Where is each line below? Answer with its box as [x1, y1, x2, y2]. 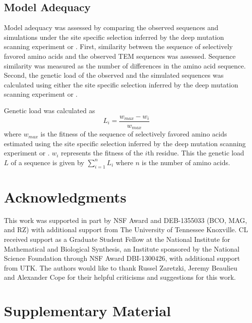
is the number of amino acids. [142, 157, 230, 167]
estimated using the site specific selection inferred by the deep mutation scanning [4, 138, 246, 148]
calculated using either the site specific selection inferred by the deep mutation [4, 79, 238, 89]
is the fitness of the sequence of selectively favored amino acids [40, 129, 227, 139]
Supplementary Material [4, 301, 171, 321]
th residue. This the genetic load [147, 148, 244, 158]
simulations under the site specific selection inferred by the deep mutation [4, 32, 224, 42]
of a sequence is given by [11, 157, 85, 167]
